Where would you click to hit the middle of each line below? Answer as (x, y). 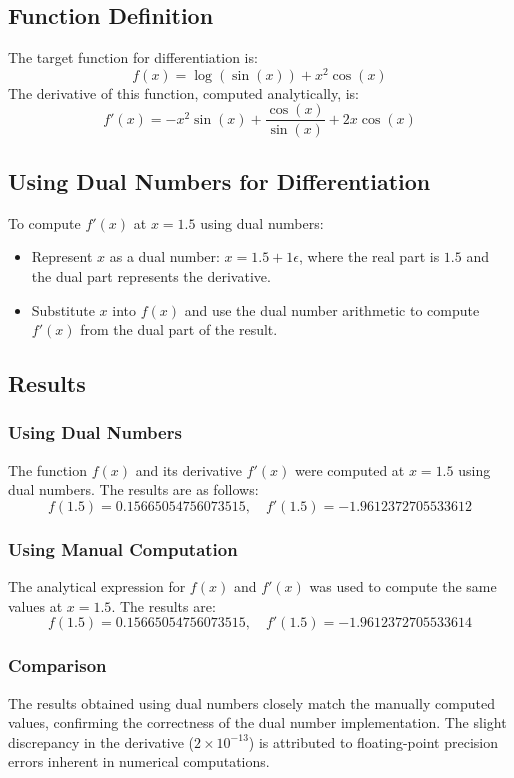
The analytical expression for (97, 586)
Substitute (63, 309)
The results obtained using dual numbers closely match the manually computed (251, 702)
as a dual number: (164, 256)
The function (47, 469)
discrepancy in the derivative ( (101, 741)
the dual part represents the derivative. (151, 275)
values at (35, 605)
